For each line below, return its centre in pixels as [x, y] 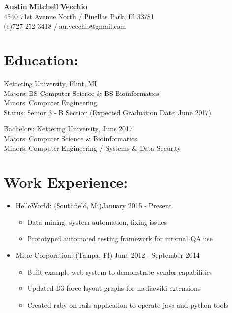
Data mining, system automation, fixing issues [97, 222]
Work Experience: [66, 182]
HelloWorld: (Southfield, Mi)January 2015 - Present [93, 205]
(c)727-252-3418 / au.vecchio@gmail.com [65, 26]
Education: [41, 59]
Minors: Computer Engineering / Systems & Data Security [93, 148]
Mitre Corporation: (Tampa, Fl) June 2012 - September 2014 [107, 255]
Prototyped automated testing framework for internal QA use [120, 238]
